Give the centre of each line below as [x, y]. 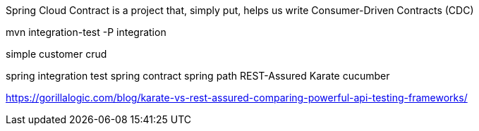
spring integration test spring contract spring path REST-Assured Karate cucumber [198, 76]
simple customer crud [56, 54]
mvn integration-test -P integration [86, 32]
